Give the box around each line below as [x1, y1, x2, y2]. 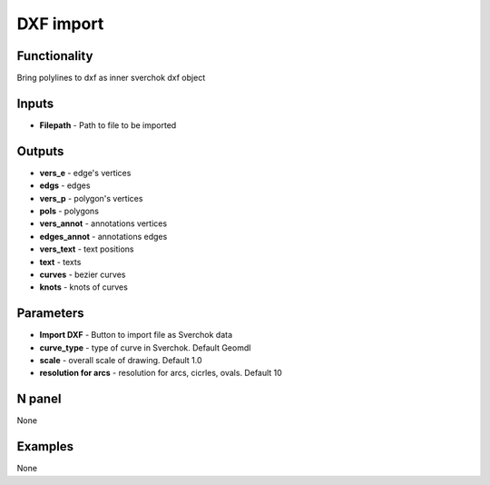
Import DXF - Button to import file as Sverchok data [39, 330, 233, 341]
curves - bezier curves [39, 269, 126, 280]
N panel [16, 391, 62, 407]
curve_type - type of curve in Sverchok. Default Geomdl [39, 341, 251, 353]
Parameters [16, 305, 84, 322]
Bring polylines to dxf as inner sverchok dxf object [16, 73, 206, 84]
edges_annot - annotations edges [39, 231, 168, 242]
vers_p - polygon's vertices [39, 193, 143, 203]
